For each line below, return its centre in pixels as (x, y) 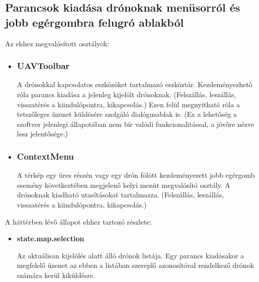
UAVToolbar (43, 66)
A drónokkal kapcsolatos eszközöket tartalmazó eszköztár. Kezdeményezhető (135, 84)
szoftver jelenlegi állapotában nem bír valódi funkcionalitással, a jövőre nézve (136, 124)
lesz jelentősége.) (42, 134)
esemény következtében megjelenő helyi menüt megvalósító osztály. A (123, 185)
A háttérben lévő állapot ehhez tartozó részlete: (78, 221)
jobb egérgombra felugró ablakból (95, 22)
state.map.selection (51, 238)
